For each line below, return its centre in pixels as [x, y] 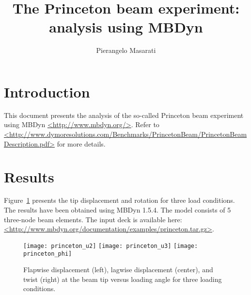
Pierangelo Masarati [126, 50]
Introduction [47, 91]
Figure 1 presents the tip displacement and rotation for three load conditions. [119, 200]
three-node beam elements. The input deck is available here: [93, 219]
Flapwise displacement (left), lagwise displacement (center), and [118, 270]
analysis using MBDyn [126, 27]
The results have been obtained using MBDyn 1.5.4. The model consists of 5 [118, 209]
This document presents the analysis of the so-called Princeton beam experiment [124, 115]
